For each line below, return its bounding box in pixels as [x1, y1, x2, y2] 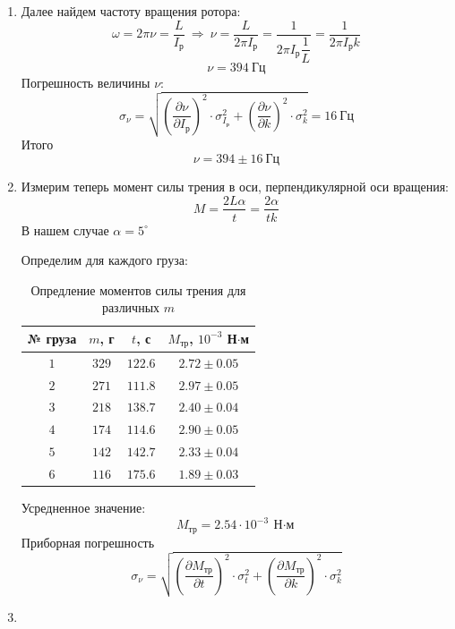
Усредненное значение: [21, 497, 146, 516]
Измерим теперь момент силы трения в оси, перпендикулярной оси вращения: [21, 176, 450, 195]
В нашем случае [21, 220, 109, 239]
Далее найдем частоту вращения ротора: [21, 2, 241, 20]
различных [101, 298, 160, 317]
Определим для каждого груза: [21, 251, 188, 269]
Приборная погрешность [21, 532, 155, 551]
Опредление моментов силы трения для [30, 280, 246, 299]
